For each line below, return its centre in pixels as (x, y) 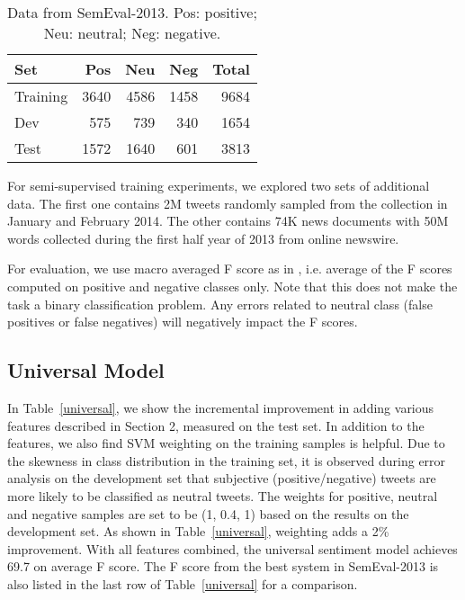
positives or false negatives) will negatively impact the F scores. (183, 322)
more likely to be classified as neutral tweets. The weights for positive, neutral (223, 495)
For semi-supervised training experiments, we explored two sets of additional (219, 185)
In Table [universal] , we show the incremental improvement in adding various (221, 407)
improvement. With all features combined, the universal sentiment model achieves (232, 548)
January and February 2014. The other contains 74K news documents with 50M (228, 221)
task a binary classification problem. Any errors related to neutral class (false (220, 304)
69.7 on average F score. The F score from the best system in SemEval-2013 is (223, 566)
